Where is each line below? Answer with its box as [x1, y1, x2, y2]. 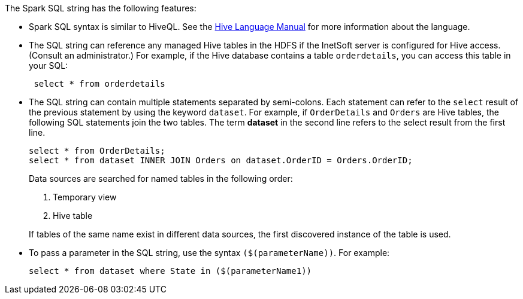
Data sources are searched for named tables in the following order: [29, 173, 293, 184]
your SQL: [29, 60, 68, 71]
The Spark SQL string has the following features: [5, 3, 196, 13]
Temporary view [53, 192, 117, 202]
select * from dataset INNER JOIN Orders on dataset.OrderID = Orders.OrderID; [29, 155, 413, 165]
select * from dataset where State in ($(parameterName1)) [29, 266, 312, 276]
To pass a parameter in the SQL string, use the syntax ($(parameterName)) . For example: [29, 248, 390, 258]
